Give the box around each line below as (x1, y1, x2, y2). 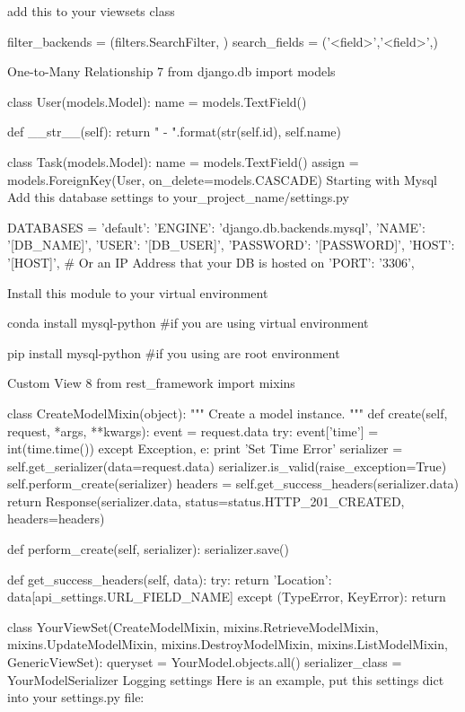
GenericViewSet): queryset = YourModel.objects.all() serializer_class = (7, 653, 402, 672)
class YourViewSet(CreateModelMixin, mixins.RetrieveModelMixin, (7, 617, 379, 636)
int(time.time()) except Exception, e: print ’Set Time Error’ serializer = (7, 439, 403, 458)
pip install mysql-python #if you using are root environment (7, 343, 340, 362)
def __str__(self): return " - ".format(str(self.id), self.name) (7, 122, 341, 141)
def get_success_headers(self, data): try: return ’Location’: (7, 569, 332, 588)
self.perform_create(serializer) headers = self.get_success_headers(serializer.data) (7, 474, 460, 493)
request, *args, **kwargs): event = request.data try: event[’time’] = (7, 421, 379, 440)
